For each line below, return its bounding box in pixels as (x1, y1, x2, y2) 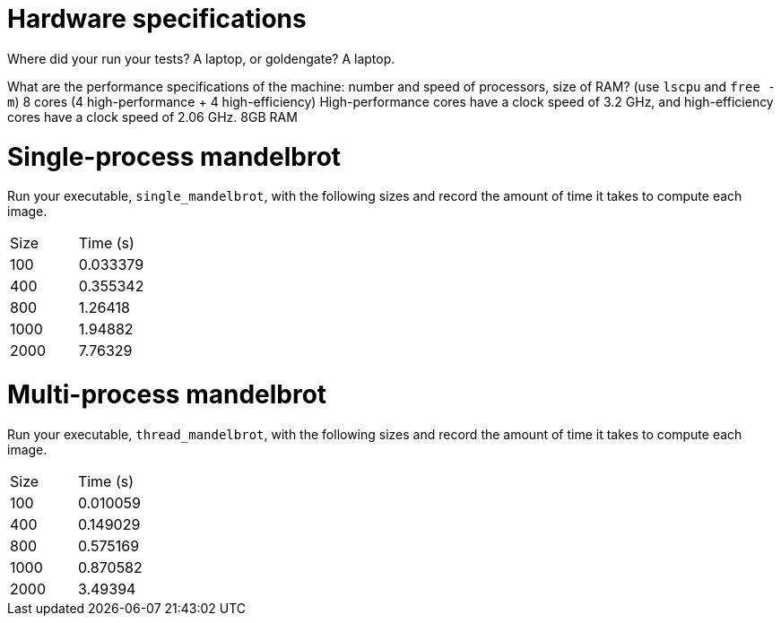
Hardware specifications (7, 4, 307, 34)
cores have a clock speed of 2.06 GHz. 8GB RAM (7, 108, 298, 125)
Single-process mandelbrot (7, 141, 342, 172)
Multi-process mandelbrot (7, 379, 327, 410)
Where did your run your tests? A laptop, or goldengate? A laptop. (7, 50, 395, 66)
